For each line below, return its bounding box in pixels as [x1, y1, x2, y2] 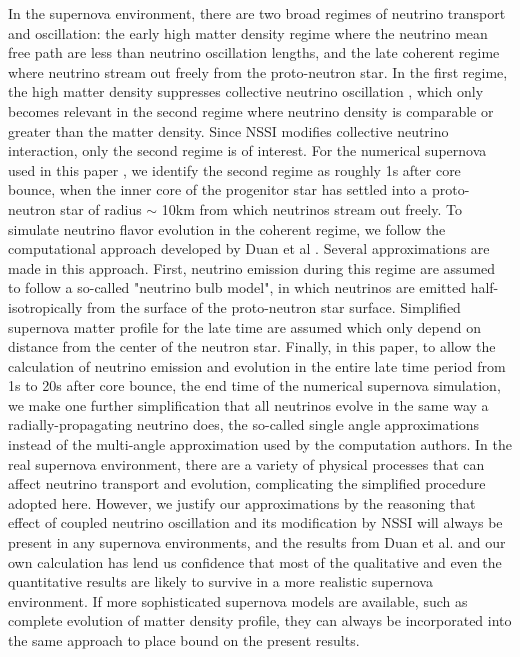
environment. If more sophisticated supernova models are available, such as [8, 590, 468, 611]
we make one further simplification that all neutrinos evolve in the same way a [8, 394, 489, 415]
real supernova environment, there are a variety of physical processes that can [8, 453, 485, 474]
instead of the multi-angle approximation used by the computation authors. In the [8, 434, 512, 455]
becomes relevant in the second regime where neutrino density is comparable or [8, 100, 494, 121]
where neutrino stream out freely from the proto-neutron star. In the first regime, [8, 61, 508, 82]
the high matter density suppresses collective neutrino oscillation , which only [8, 81, 484, 102]
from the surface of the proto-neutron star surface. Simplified [87, 296, 461, 317]
